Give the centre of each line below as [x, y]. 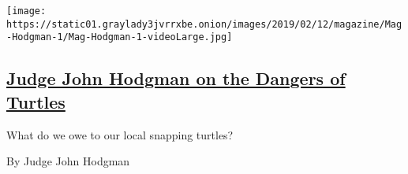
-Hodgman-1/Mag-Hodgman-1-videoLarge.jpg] [120, 37]
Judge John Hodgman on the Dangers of [176, 78]
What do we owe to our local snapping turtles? [120, 134]
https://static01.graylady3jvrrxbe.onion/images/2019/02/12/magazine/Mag [204, 24]
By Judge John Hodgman [68, 161]
